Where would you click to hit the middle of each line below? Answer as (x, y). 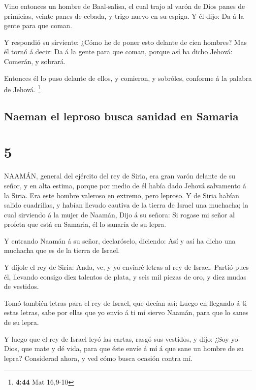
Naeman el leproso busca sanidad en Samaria (121, 116)
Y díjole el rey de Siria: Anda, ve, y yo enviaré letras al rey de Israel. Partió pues (126, 267)
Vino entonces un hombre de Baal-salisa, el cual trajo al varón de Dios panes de (125, 6)
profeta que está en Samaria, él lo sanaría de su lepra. (85, 224)
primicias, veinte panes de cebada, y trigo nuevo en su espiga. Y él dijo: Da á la (124, 16)
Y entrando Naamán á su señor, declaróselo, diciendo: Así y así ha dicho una (120, 240)
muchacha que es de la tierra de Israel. (62, 250)
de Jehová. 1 (22, 89)
